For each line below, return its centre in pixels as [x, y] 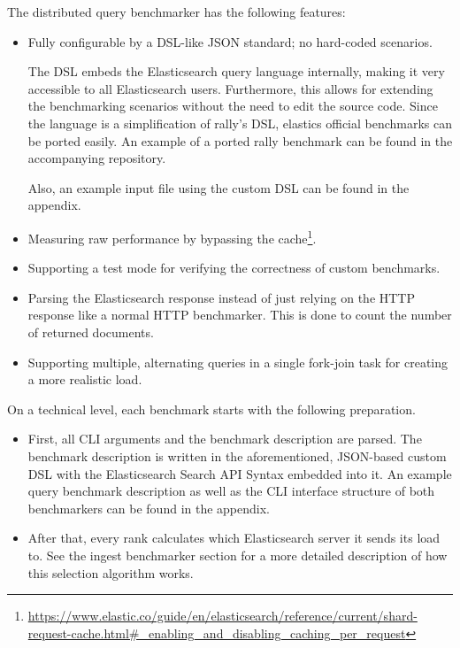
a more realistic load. [85, 379]
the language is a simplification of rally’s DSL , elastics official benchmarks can [240, 123]
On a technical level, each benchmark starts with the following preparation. [211, 409]
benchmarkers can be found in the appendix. [149, 508]
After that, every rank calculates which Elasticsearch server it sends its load [234, 538]
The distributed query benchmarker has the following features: [176, 12]
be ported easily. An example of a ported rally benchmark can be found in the [240, 140]
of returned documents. [91, 332]
